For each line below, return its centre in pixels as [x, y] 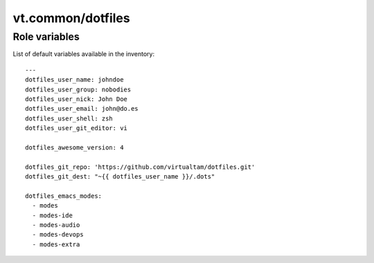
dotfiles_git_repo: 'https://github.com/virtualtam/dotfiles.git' [140, 167]
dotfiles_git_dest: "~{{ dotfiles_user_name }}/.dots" [120, 177]
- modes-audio [56, 225]
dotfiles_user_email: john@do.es [82, 109]
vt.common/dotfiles [72, 18]
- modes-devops [58, 235]
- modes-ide [52, 215]
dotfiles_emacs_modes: [64, 196]
